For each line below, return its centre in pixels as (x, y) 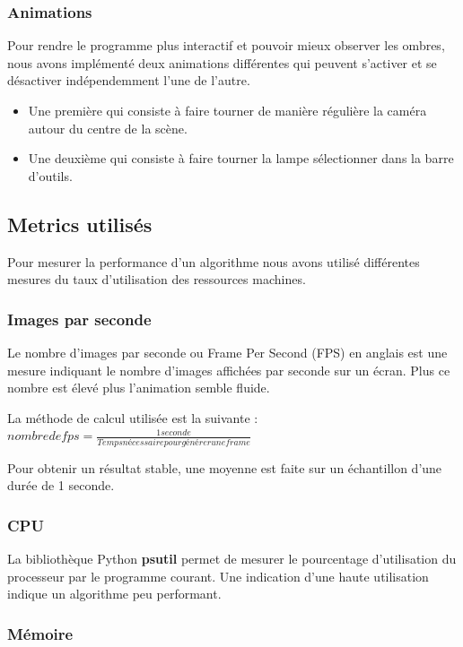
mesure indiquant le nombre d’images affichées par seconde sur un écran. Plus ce (229, 370)
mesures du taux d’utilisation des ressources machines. (157, 279)
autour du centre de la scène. (108, 128)
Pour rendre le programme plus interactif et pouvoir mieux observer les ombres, (226, 45)
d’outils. (50, 175)
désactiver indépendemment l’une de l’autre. (129, 80)
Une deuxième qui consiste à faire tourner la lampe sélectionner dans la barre (241, 158)
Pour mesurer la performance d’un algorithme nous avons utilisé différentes (214, 261)
